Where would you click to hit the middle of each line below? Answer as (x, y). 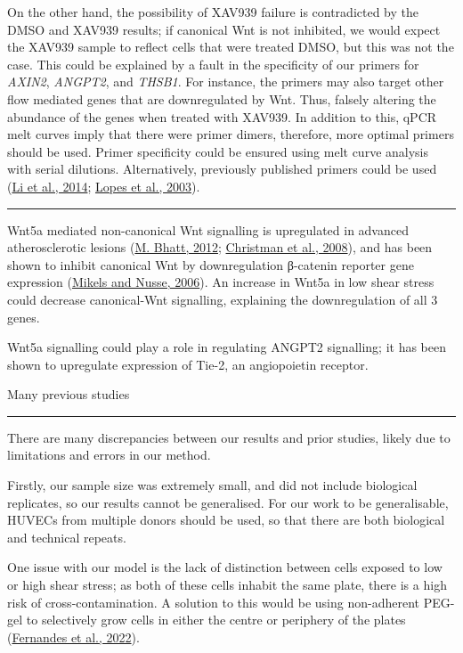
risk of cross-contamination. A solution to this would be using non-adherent (213, 602)
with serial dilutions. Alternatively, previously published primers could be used (222, 169)
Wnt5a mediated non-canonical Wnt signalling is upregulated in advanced (208, 229)
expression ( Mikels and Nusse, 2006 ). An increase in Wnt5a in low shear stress (221, 282)
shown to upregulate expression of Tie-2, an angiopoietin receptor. (188, 364)
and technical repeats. (67, 537)
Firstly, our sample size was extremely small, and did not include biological (212, 485)
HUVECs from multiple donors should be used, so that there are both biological (226, 520)
